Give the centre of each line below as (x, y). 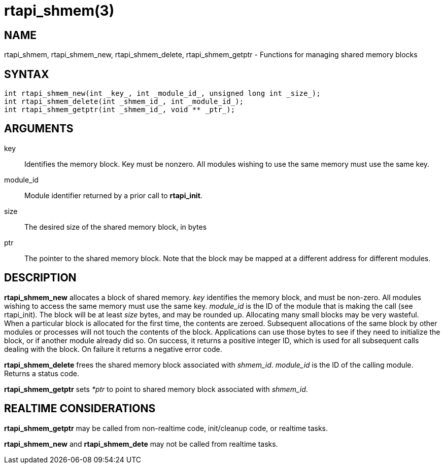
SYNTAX (27, 74)
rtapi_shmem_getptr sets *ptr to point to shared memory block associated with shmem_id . (156, 389)
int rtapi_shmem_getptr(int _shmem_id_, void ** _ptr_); (120, 110)
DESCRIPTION (40, 278)
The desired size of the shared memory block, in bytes (116, 227)
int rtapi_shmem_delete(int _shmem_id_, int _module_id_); (124, 102)
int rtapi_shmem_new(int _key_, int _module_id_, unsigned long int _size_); (162, 94)
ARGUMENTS (39, 129)
